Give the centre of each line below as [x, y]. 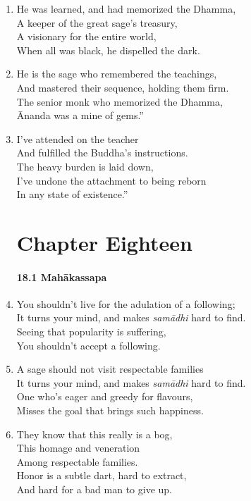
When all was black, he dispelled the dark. [108, 50]
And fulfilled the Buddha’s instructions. [102, 153]
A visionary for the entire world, [86, 36]
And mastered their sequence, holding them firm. [123, 87]
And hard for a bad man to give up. [94, 489]
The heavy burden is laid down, [85, 166]
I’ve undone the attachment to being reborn [111, 180]
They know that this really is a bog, [94, 434]
